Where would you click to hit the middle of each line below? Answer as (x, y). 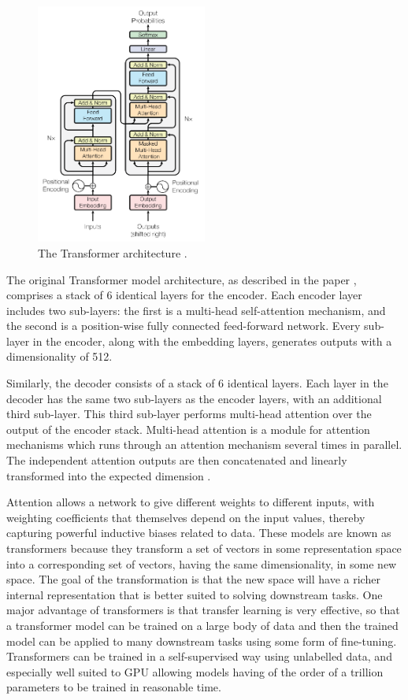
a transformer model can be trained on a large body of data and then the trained (202, 625)
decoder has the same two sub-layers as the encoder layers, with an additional (194, 398)
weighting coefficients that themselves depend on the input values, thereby (186, 517)
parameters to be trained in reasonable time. (114, 687)
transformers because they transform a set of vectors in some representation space (204, 548)
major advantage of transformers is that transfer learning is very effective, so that (203, 610)
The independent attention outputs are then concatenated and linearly (177, 460)
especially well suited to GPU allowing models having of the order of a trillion (195, 671)
